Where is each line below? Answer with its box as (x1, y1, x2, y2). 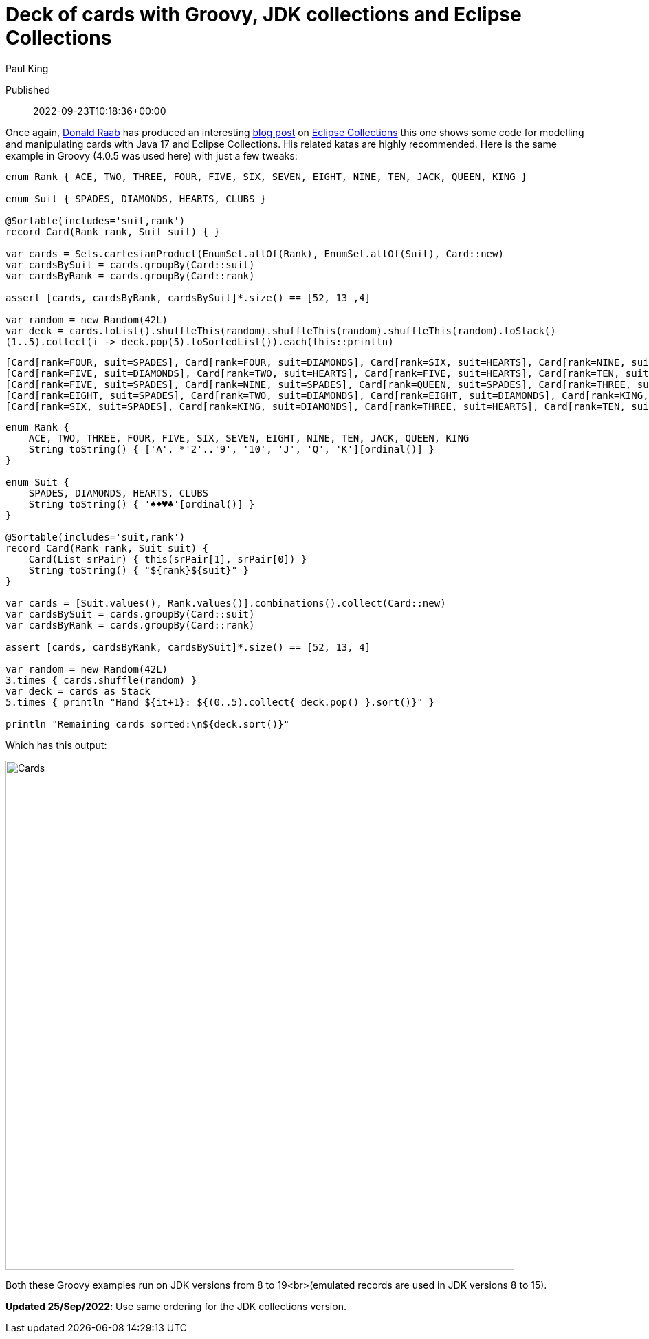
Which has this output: (5, 739, 107, 751)
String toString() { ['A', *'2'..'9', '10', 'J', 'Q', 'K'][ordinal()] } (28, 443, 434, 455)
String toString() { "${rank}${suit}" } (28, 564, 250, 576)
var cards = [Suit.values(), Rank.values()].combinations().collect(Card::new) (5, 597, 446, 609)
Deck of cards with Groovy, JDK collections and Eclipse (5, 3, 522, 26)
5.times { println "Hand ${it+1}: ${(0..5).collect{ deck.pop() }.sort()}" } (5, 696, 434, 708)
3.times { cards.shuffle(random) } (5, 674, 197, 686)
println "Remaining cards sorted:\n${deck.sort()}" (5, 718, 290, 730)
